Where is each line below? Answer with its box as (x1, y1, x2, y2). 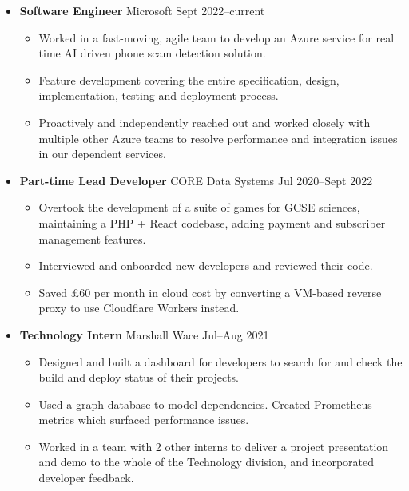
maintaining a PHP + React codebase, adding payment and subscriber (38, 214, 386, 231)
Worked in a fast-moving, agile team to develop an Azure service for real (38, 29, 395, 46)
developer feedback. (38, 469, 134, 486)
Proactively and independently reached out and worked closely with (38, 113, 371, 130)
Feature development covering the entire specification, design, (38, 71, 340, 88)
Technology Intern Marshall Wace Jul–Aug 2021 (19, 326, 269, 343)
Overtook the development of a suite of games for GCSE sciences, (38, 199, 360, 216)
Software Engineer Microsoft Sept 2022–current (19, 2, 265, 18)
